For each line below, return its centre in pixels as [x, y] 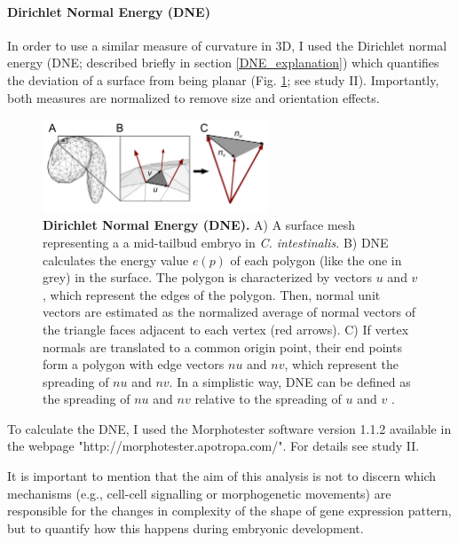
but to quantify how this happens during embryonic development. [186, 527]
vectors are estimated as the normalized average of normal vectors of [229, 312]
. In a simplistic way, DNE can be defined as [290, 381]
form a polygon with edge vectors [134, 364]
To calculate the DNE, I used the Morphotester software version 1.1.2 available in [229, 428]
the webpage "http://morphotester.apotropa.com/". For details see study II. [213, 446]
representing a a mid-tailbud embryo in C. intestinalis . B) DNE [216, 242]
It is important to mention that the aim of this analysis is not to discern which [222, 476]
